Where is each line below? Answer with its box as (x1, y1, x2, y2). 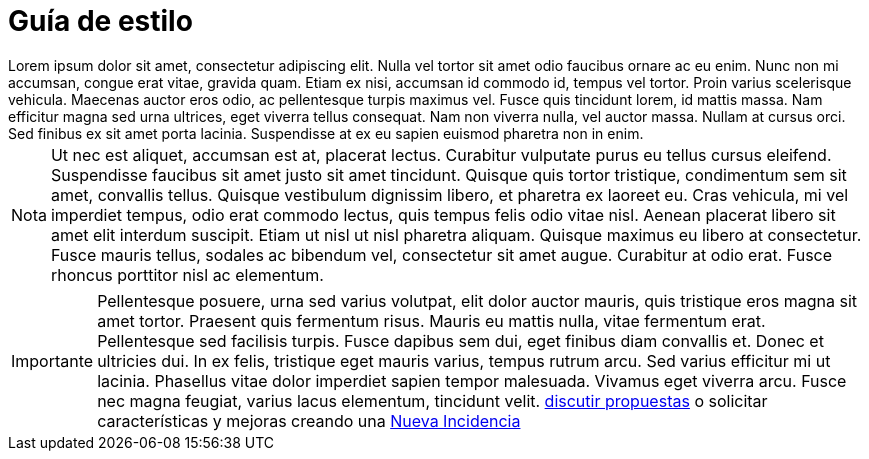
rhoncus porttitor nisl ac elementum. (50, 264, 324, 285)
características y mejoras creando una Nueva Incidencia (97, 410, 521, 431)
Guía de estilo (8, 4, 193, 38)
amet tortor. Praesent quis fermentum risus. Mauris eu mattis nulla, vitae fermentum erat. (97, 310, 766, 331)
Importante (11, 350, 94, 371)
